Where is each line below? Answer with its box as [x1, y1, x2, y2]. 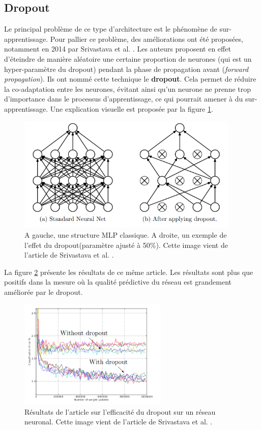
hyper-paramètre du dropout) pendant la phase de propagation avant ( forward [4, 63, 249, 74]
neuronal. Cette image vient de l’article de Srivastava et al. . [24, 416, 213, 427]
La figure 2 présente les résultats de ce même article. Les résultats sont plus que [4, 266, 253, 277]
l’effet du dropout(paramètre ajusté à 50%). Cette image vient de [24, 239, 228, 250]
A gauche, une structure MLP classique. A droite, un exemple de [24, 230, 227, 240]
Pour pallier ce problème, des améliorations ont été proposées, [50, 33, 243, 44]
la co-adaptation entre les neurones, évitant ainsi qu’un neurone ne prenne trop [4, 83, 251, 94]
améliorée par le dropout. [4, 287, 83, 297]
